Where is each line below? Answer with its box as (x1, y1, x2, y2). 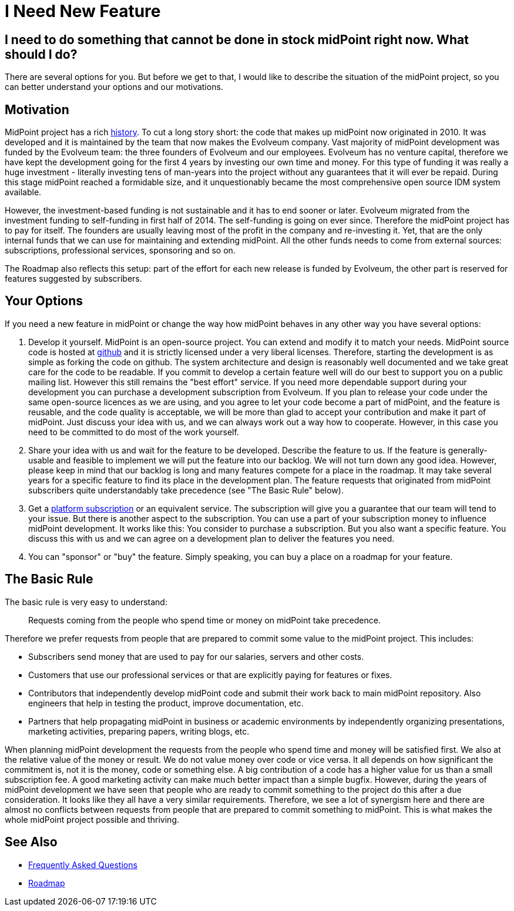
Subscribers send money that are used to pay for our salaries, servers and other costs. (28, 651, 364, 662)
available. (5, 187, 42, 198)
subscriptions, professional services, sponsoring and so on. (5, 245, 236, 256)
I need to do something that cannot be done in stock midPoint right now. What (5, 32, 469, 47)
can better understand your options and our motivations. (5, 82, 223, 92)
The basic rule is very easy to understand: (5, 596, 167, 607)
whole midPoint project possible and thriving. (5, 814, 180, 825)
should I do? (5, 46, 78, 62)
